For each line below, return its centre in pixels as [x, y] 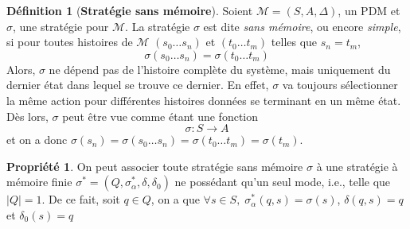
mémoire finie [39, 182]
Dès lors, [27, 116]
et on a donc [37, 140]
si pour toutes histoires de [70, 42]
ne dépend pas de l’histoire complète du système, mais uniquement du [220, 69]
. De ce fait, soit [81, 199]
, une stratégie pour [61, 26]
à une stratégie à [357, 166]
